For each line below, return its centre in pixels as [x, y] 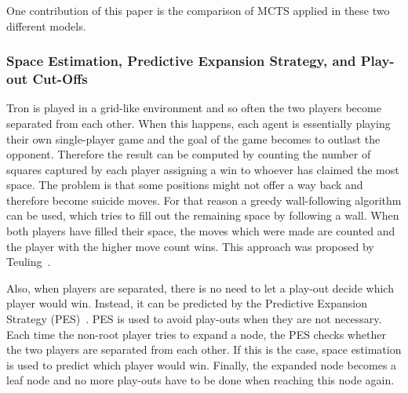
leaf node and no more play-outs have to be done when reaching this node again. [200, 380]
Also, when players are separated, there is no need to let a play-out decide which [200, 287]
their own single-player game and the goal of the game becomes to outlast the [193, 138]
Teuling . [29, 262]
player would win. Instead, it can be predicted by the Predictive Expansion [187, 303]
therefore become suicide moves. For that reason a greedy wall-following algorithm [204, 200]
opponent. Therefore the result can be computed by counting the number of [189, 154]
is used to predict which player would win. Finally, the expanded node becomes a [202, 364]
